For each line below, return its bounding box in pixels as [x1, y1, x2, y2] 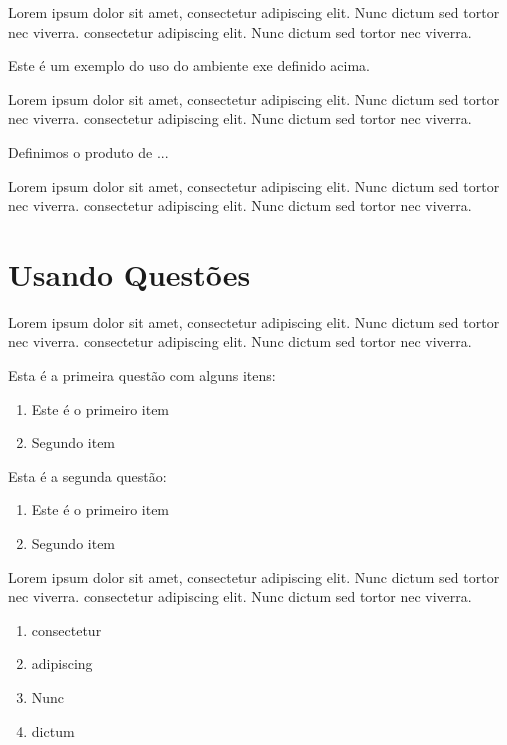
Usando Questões [8, 253, 251, 294]
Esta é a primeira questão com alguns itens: [8, 365, 276, 386]
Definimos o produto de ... [8, 141, 169, 162]
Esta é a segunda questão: [8, 465, 167, 486]
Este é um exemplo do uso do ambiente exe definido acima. [8, 55, 370, 76]
